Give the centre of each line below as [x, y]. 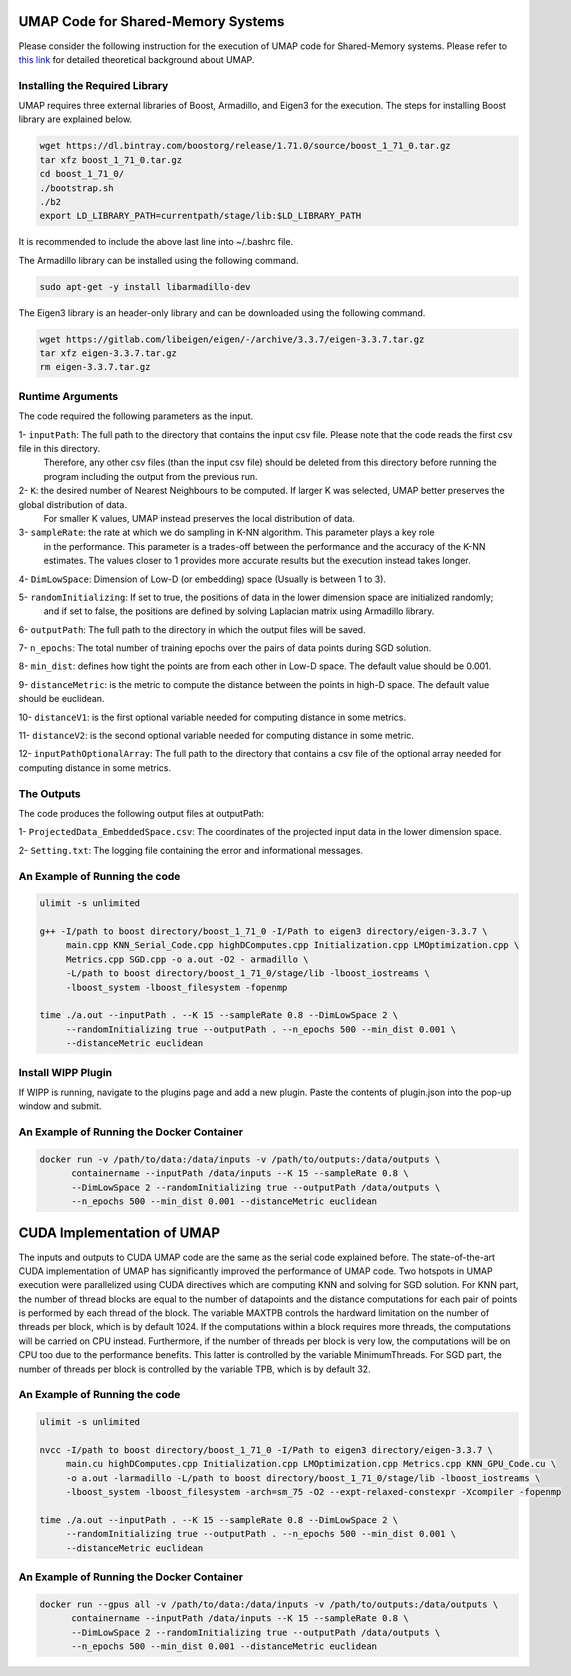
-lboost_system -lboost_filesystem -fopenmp [176, 987]
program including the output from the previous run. [150, 476]
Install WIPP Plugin [65, 1072]
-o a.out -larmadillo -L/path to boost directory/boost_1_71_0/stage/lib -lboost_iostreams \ [303, 1478]
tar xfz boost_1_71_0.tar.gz [111, 159]
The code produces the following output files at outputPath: [141, 813]
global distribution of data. [72, 504]
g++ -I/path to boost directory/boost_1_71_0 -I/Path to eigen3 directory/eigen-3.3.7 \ [264, 931]
